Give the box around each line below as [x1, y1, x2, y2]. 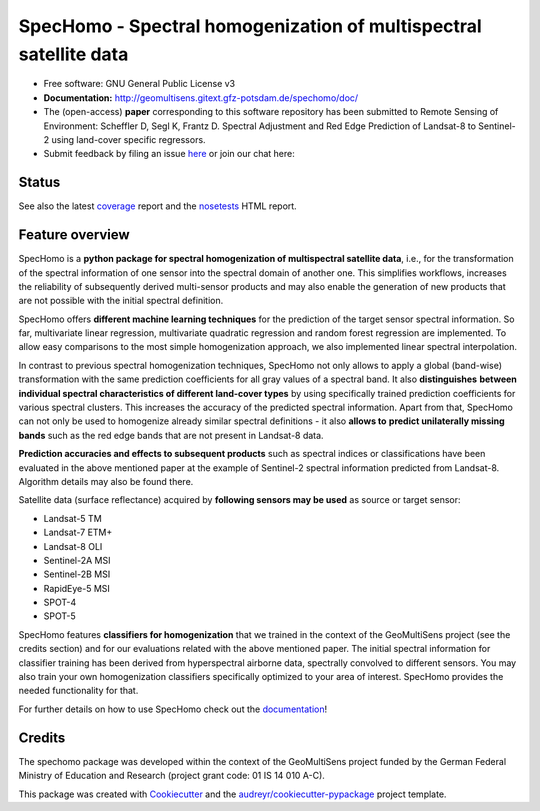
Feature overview [18, 226, 130, 244]
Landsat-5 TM [43, 512, 102, 524]
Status [18, 174, 61, 191]
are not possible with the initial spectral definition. [18, 295, 224, 307]
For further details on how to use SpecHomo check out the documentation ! [18, 703, 328, 715]
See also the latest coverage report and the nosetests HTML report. [18, 200, 297, 212]
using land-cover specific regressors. [51, 133, 206, 145]
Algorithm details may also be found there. [18, 475, 194, 487]
